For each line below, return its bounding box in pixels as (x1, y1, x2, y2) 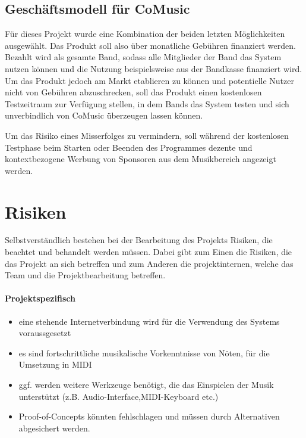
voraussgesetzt (18, 327, 71, 339)
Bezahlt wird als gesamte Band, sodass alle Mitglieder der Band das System (5, 51, 282, 63)
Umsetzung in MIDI (18, 358, 92, 371)
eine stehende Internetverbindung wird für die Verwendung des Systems (18, 315, 280, 327)
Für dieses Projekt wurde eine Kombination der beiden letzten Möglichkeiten (5, 27, 285, 40)
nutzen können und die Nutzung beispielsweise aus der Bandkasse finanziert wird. (5, 62, 302, 74)
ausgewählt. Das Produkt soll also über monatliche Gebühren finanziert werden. (5, 39, 296, 51)
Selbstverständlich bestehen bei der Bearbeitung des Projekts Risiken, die (5, 234, 273, 246)
